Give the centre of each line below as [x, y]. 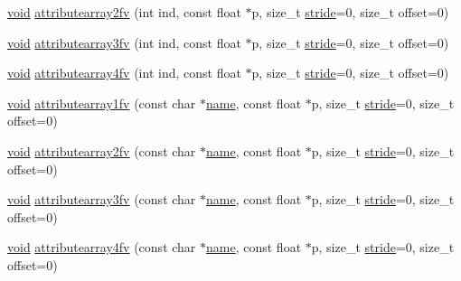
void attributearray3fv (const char [102, 199]
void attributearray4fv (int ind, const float [124, 73]
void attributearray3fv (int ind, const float [124, 42]
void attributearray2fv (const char [102, 150]
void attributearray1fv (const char [102, 103]
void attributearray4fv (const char [102, 247]
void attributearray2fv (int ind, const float [124, 12]
